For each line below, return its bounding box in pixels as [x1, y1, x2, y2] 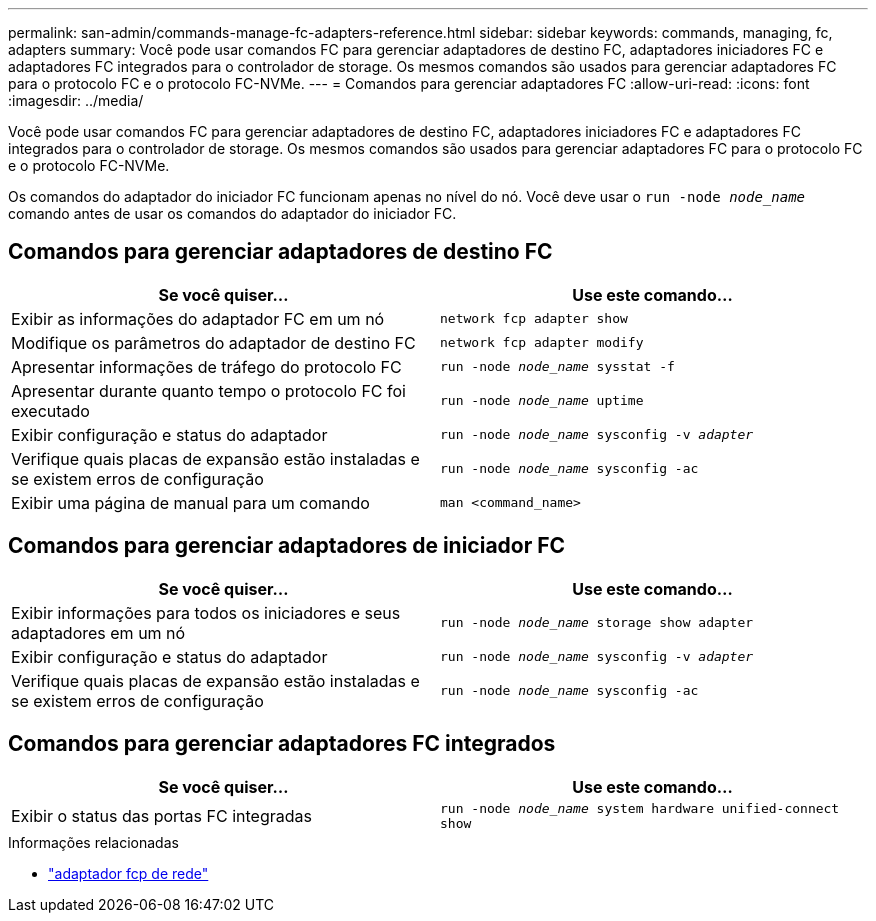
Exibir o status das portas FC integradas [11, 805, 312, 826]
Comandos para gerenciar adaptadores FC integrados [8, 731, 556, 757]
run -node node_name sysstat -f [440, 359, 675, 375]
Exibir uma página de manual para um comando [11, 492, 370, 513]
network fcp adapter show [440, 311, 628, 327]
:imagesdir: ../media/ [8, 92, 144, 109]
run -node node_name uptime [440, 393, 644, 409]
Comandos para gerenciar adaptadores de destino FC [8, 239, 553, 265]
